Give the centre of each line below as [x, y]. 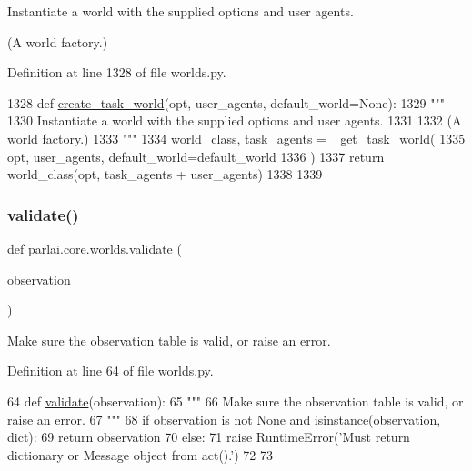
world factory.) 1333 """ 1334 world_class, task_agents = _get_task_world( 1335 [236, 138]
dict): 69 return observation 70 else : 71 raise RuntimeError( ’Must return [209, 437]
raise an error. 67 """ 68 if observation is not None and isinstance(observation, [224, 419]
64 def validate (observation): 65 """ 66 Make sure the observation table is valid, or [236, 401]
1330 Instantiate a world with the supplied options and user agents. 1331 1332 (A [235, 120]
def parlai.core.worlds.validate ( [95, 248]
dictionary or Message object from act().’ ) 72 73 [140, 454]
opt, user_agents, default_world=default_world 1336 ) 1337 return [196, 156]
